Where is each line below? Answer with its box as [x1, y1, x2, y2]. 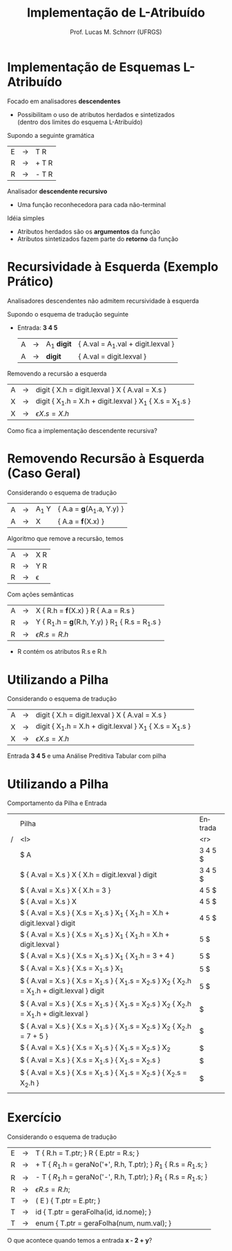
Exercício [7, 1110, 62, 1125]
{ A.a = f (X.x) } [57, 517, 105, 526]
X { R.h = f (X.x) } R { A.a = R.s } [35, 606, 135, 616]
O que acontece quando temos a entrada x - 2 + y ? [7, 1236, 153, 1245]
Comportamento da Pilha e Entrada [7, 799, 107, 808]
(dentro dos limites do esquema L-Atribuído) [17, 118, 143, 126]
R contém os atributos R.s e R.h [17, 648, 107, 656]
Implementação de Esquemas [7, 59, 181, 75]
